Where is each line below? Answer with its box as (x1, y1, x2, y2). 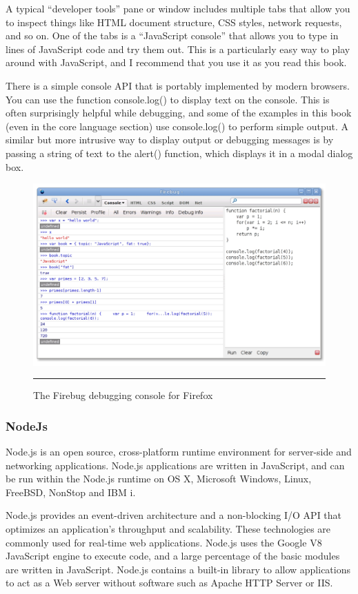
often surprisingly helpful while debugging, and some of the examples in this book (6, 105, 352, 120)
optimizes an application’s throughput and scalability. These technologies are (6, 522, 331, 536)
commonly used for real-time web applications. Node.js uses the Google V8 (6, 535, 322, 549)
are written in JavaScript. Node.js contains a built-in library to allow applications (6, 562, 351, 576)
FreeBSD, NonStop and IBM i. (6, 484, 136, 499)
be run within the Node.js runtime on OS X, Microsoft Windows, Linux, (6, 471, 312, 486)
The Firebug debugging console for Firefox (33, 388, 213, 402)
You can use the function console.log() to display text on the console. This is (6, 92, 330, 106)
